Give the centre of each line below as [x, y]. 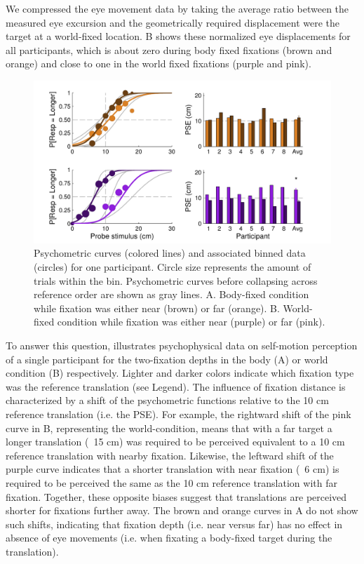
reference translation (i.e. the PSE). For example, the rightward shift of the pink [178, 414]
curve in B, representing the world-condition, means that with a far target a [169, 428]
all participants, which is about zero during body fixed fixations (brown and [169, 49]
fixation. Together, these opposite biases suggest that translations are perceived [176, 496]
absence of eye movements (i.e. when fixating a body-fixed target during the [169, 538]
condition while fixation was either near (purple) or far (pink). [191, 322]
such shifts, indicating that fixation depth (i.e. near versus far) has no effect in [174, 524]
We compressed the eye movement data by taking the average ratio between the [177, 8]
